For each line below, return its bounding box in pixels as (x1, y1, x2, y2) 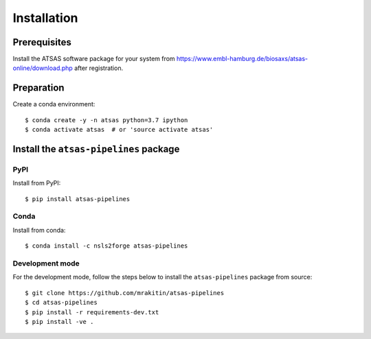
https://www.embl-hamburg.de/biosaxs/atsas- (176, 55, 308, 63)
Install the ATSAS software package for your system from (12, 55, 175, 63)
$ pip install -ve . (25, 318, 94, 325)
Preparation (12, 82, 65, 94)
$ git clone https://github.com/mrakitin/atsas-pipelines (25, 289, 225, 296)
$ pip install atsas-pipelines (25, 195, 131, 202)
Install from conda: (12, 226, 66, 234)
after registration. (74, 64, 124, 72)
